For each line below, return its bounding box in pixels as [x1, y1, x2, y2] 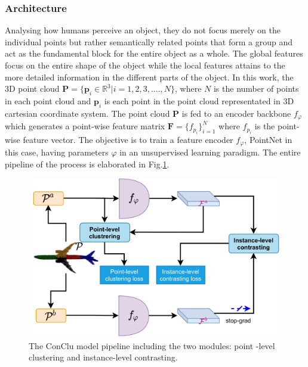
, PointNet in [244, 133, 292, 145]
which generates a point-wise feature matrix [5, 120, 165, 132]
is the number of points [213, 82, 299, 95]
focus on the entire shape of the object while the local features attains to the [5, 59, 285, 71]
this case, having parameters [5, 146, 109, 158]
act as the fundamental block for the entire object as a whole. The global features [5, 47, 303, 60]
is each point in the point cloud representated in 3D [104, 94, 294, 107]
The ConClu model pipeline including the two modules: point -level [29, 339, 275, 352]
